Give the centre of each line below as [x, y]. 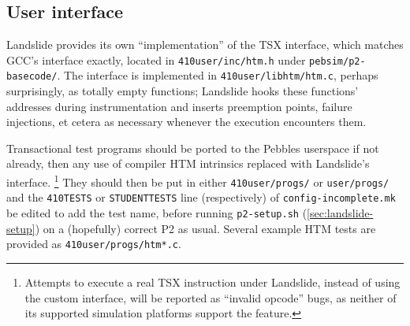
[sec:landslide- [340, 213]
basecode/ [32, 77]
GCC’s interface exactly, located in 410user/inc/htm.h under [156, 59]
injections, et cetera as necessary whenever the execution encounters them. [186, 122]
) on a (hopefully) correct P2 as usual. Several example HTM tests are [205, 228]
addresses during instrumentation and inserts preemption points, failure [179, 106]
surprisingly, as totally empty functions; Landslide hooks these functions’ [183, 91]
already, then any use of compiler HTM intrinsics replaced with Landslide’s [188, 163]
